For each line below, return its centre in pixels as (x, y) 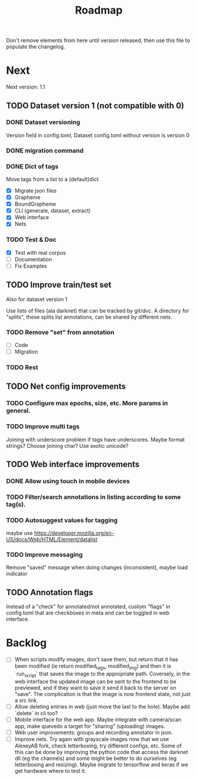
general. (18, 411)
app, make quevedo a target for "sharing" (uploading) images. (90, 726)
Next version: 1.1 (26, 87)
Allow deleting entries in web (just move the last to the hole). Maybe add (102, 706)
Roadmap (99, 10)
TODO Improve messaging (45, 555)
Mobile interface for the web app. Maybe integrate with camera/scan (98, 719)
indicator (17, 574)
